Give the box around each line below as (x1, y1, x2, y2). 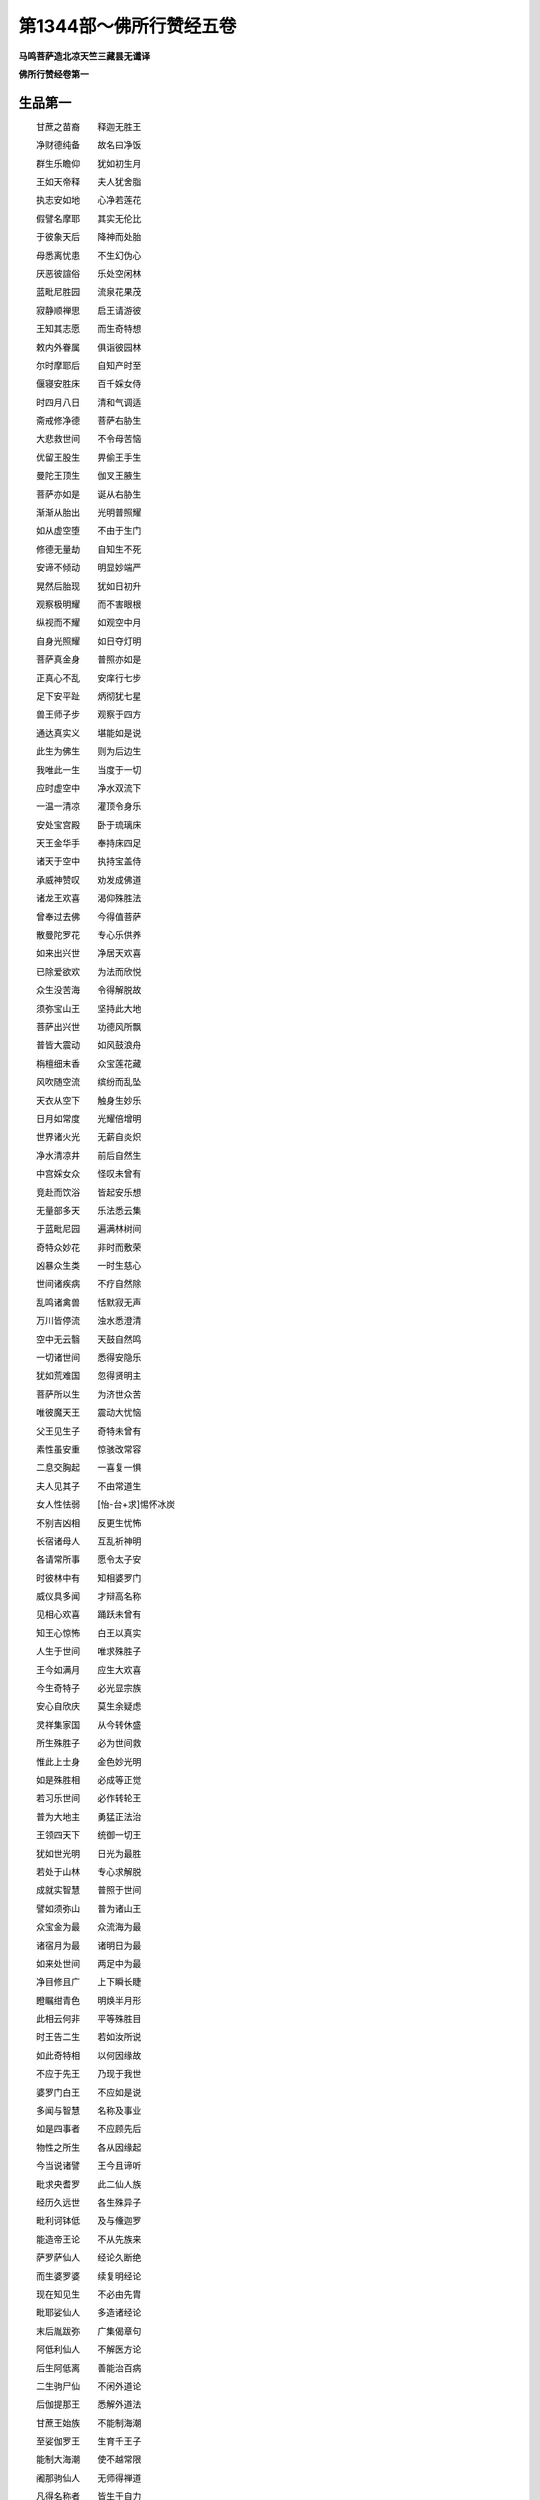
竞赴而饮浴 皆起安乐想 (35, 1186, 142, 1198)
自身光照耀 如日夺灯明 (35, 635, 142, 647)
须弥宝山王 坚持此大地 (35, 1002, 142, 1014)
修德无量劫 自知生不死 (35, 543, 142, 555)
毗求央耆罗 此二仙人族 (35, 2178, 142, 2190)
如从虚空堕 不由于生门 (35, 525, 142, 537)
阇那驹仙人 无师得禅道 (35, 2471, 142, 2484)
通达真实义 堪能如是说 (35, 726, 142, 739)
